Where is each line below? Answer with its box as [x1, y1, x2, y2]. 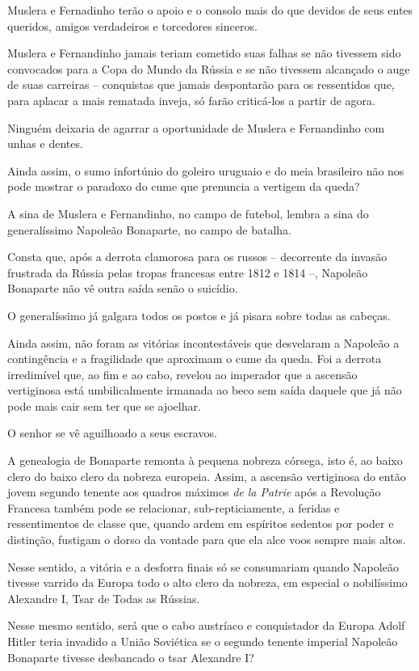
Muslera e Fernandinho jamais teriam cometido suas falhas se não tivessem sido [7, 44, 401, 61]
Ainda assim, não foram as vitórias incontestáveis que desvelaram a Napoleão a [7, 334, 400, 351]
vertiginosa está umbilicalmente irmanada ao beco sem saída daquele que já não [7, 382, 402, 399]
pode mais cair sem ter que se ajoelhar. [7, 397, 201, 414]
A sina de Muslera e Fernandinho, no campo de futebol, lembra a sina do [7, 205, 369, 222]
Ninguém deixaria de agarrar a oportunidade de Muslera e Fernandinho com [7, 119, 385, 136]
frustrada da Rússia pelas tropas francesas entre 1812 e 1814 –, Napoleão [7, 264, 368, 281]
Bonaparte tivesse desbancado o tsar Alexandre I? [7, 648, 254, 665]
